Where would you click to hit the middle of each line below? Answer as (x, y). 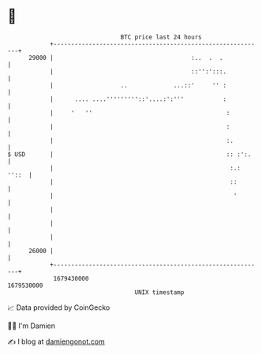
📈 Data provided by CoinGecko (59, 307)
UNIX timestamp (159, 292)
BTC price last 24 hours (161, 37)
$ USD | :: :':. (129, 154)
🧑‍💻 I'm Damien (32, 326)
